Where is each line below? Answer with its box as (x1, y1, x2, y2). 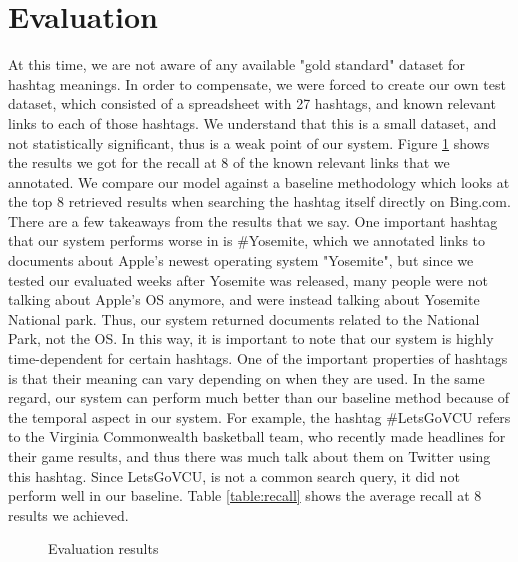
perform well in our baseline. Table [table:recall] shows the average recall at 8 (8, 485, 482, 506)
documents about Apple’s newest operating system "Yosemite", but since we (8, 250, 474, 271)
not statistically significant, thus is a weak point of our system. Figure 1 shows (8, 132, 490, 153)
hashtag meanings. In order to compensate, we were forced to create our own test (8, 73, 506, 94)
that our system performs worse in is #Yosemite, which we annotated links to (8, 230, 486, 251)
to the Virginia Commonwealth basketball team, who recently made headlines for (8, 426, 506, 447)
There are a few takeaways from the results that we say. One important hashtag (8, 210, 498, 231)
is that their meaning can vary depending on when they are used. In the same (8, 367, 485, 388)
